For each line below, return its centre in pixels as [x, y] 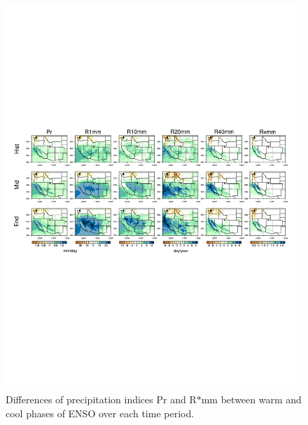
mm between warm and [251, 399]
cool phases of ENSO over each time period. [100, 413]
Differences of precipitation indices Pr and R [101, 399]
